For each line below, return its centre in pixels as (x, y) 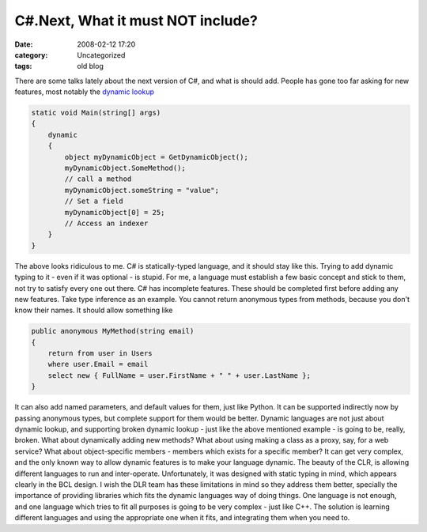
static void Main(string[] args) (96, 113)
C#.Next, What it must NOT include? (136, 21)
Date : (24, 44)
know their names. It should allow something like (94, 310)
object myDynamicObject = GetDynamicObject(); (156, 157)
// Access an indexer (106, 223)
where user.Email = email (98, 364)
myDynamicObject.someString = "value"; (142, 190)
